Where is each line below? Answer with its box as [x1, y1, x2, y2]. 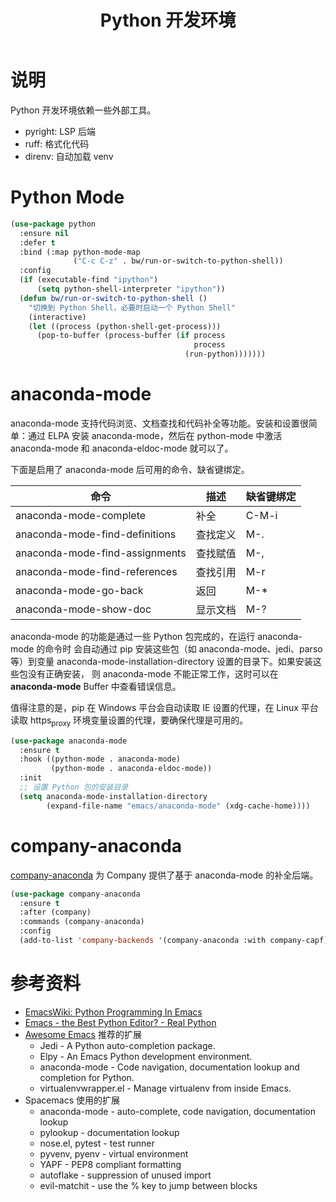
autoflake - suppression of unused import [39, 1169, 212, 1181]
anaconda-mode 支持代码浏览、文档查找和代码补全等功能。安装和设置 [10, 417, 300, 429]
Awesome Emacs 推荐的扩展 [24, 1028, 142, 1040]
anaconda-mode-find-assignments [15, 546, 187, 560]
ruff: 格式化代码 [24, 137, 90, 150]
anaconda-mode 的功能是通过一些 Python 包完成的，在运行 [10, 630, 256, 642]
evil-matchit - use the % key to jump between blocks [39, 1179, 258, 1191]
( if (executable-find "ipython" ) [19, 275, 159, 285]
